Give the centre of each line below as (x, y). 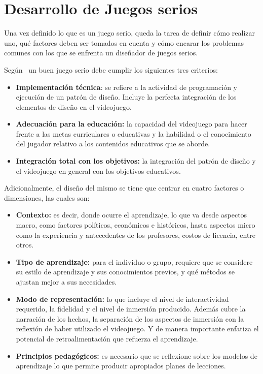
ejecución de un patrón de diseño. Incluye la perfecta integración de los (126, 97)
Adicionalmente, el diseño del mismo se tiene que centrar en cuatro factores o (124, 188)
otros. (25, 245)
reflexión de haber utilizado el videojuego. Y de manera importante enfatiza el (137, 329)
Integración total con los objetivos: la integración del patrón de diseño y (136, 161)
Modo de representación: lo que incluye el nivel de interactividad (122, 299)
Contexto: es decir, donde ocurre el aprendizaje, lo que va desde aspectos (131, 215)
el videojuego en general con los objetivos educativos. (98, 170)
